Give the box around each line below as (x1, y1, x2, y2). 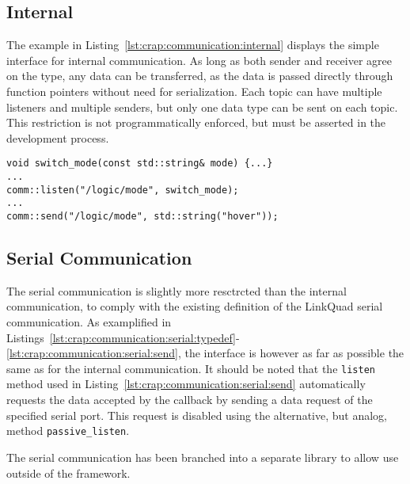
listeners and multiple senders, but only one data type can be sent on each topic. (6, 98, 398, 115)
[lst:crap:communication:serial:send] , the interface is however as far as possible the (6, 345, 404, 361)
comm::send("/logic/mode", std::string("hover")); (6, 210, 279, 222)
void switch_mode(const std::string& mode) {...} (6, 158, 273, 170)
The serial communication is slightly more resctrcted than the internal (6, 282, 347, 299)
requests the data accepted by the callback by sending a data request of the (6, 391, 373, 408)
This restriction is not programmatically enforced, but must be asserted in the (6, 114, 386, 131)
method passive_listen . (6, 422, 130, 439)
